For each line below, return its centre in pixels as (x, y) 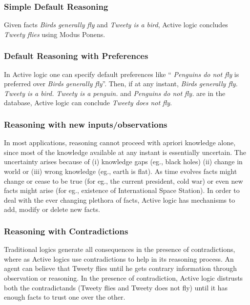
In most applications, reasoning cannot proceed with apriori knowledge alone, (120, 143)
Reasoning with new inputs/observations (86, 124)
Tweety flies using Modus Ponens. (55, 34)
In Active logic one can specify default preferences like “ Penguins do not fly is (122, 74)
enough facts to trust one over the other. (65, 297)
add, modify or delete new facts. (52, 209)
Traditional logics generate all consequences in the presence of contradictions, (120, 249)
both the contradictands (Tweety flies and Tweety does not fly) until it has (116, 287)
